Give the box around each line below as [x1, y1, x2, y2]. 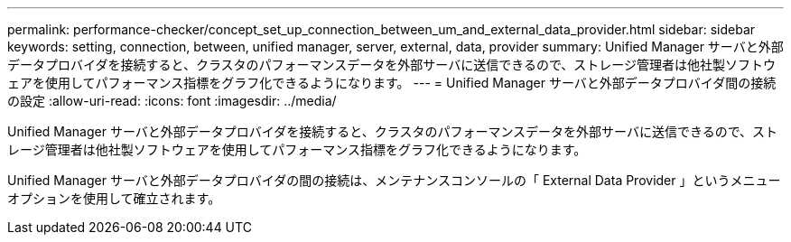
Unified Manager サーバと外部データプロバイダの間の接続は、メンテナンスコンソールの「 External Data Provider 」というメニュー [7, 172, 781, 188]
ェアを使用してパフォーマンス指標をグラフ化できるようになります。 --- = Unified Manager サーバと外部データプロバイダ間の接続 [7, 75, 777, 90]
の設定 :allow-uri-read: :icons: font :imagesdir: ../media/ [7, 93, 337, 108]
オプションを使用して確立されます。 [7, 191, 221, 206]
